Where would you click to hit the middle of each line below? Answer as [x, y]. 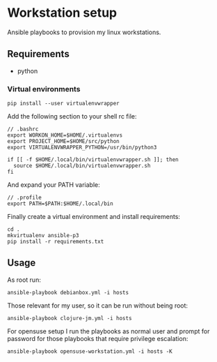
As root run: [24, 280]
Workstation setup [62, 13]
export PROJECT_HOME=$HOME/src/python [63, 142]
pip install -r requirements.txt [56, 242]
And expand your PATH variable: [54, 185]
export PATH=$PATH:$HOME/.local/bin [60, 204]
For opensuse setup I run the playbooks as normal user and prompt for [108, 331]
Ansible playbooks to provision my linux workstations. [84, 32]
